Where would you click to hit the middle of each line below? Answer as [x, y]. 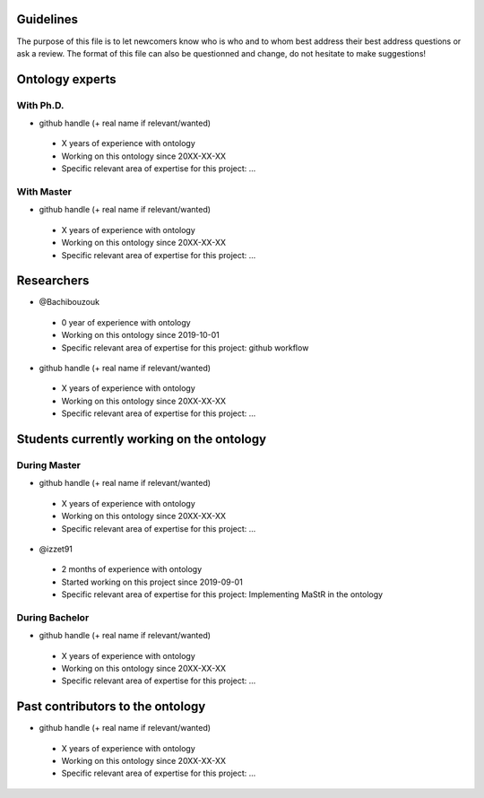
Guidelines [47, 19]
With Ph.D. [40, 105]
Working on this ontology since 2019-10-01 [140, 335]
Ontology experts [66, 79]
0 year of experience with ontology [126, 322]
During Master [48, 464]
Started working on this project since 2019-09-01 [152, 582]
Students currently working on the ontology [142, 439]
